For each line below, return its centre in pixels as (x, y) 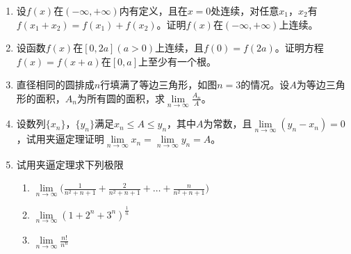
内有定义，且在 (153, 10)
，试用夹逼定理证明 (60, 139)
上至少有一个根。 (177, 61)
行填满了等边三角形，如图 (159, 85)
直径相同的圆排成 (55, 85)
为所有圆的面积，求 (121, 98)
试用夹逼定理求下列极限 (70, 164)
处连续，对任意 (245, 10)
